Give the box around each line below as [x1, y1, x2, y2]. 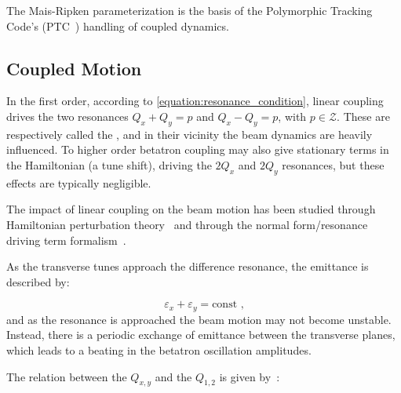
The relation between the [6, 368, 127, 384]
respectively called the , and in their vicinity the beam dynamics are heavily [6, 126, 373, 142]
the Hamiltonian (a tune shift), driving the [6, 156, 212, 173]
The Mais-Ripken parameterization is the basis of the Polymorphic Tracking [6, 2, 373, 18]
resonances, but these [282, 156, 385, 173]
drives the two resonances [6, 107, 129, 124]
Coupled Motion [6, 56, 142, 80]
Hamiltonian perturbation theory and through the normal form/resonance [6, 216, 368, 232]
